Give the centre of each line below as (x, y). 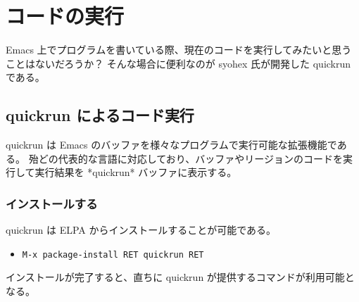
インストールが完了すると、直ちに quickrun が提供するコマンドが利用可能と (180, 277)
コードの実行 (65, 16)
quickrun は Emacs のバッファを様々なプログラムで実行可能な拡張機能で (171, 145)
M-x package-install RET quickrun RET (113, 254)
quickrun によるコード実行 (100, 115)
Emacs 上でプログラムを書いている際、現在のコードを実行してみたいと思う (179, 50)
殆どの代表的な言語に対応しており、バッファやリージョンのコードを (185, 158)
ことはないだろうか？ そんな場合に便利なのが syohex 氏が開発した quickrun (178, 63)
